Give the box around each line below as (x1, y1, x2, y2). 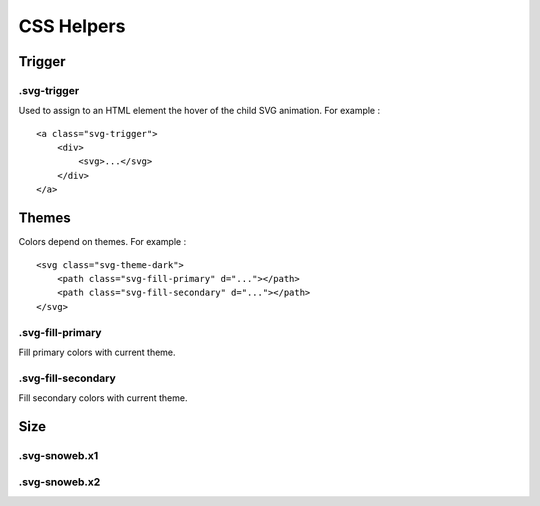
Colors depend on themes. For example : (18, 236, 187, 248)
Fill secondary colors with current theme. (18, 392, 188, 404)
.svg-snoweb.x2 (18, 475, 101, 489)
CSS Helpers (18, 15, 126, 37)
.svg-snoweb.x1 (18, 448, 99, 462)
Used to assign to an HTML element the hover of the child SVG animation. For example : (18, 105, 380, 117)
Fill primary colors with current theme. (18, 346, 176, 358)
